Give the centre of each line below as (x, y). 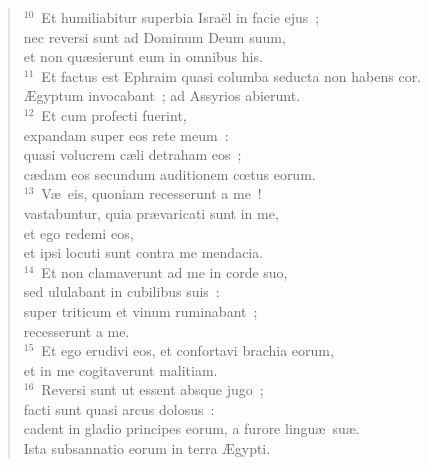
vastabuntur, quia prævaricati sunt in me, (151, 212)
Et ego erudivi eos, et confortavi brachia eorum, (187, 350)
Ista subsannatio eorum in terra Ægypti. (147, 448)
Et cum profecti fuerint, (114, 114)
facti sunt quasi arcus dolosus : (119, 408)
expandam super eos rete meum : (126, 134)
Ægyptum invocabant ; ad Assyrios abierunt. (162, 95)
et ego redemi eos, (78, 232)
